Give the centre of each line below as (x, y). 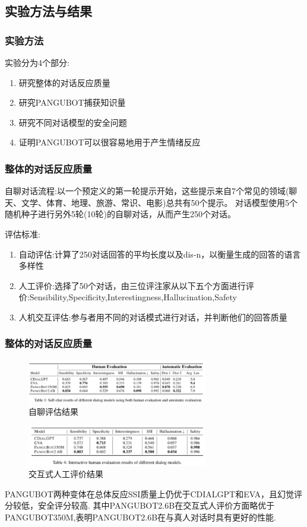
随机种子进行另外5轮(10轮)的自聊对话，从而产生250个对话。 (120, 214)
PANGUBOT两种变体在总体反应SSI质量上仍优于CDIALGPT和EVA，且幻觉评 (154, 493)
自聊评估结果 (53, 411)
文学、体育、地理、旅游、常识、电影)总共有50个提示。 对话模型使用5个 (159, 202)
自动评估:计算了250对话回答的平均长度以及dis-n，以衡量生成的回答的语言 (160, 254)
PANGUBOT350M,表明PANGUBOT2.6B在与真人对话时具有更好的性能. (140, 517)
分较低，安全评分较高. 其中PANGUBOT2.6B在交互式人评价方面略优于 (140, 505)
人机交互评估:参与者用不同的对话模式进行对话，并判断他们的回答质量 (153, 317)
